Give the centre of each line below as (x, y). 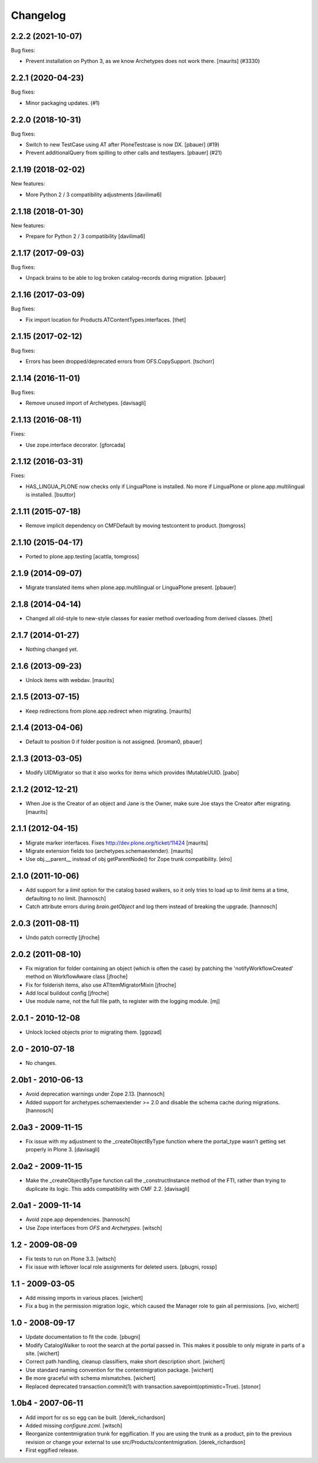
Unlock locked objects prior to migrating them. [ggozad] (94, 1032)
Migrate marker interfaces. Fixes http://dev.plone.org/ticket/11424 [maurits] (117, 843)
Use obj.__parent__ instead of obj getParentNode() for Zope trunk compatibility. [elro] (129, 859)
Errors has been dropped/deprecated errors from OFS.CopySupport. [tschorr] (120, 361)
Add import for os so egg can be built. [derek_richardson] (95, 1417)
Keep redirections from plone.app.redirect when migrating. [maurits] (108, 711)
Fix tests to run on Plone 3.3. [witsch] (71, 1259)
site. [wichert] (42, 1353)
